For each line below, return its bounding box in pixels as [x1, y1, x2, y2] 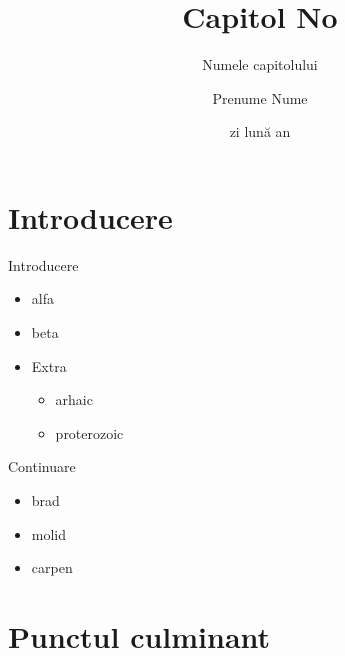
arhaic [55, 389, 93, 410]
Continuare [8, 456, 76, 477]
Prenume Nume [212, 87, 308, 108]
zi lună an [229, 121, 291, 142]
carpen [31, 557, 73, 578]
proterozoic [55, 422, 124, 443]
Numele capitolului [202, 54, 318, 75]
